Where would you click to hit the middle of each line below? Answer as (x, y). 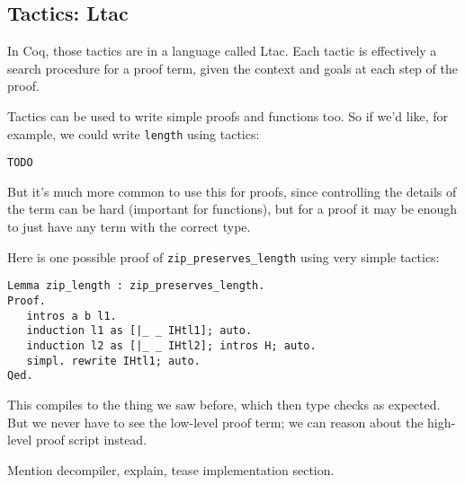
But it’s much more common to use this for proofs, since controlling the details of (232, 191)
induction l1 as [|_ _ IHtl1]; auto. (139, 331)
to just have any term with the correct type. (129, 227)
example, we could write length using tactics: (134, 133)
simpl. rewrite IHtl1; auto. (113, 361)
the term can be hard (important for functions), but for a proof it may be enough (232, 209)
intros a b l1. (72, 316)
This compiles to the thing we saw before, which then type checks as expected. (224, 404)
